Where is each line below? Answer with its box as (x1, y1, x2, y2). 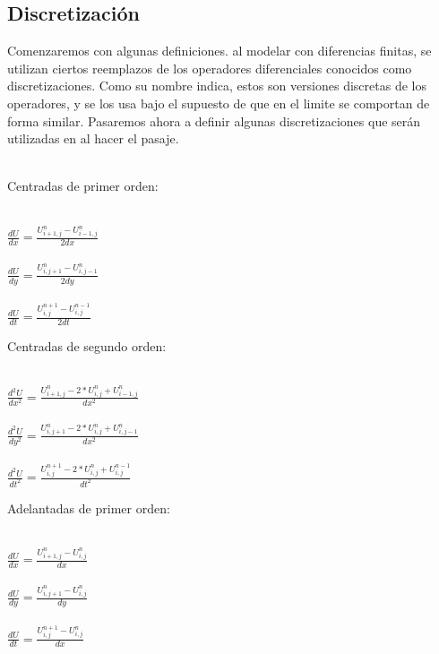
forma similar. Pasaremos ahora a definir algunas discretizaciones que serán (7, 111, 421, 130)
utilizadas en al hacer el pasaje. (7, 129, 179, 148)
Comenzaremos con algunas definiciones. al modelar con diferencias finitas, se (7, 41, 432, 60)
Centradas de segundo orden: (7, 336, 167, 355)
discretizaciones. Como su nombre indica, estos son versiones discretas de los (7, 76, 426, 95)
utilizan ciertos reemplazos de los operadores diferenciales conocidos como (7, 58, 412, 77)
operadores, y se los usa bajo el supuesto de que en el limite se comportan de (7, 93, 430, 112)
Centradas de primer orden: (7, 176, 159, 195)
